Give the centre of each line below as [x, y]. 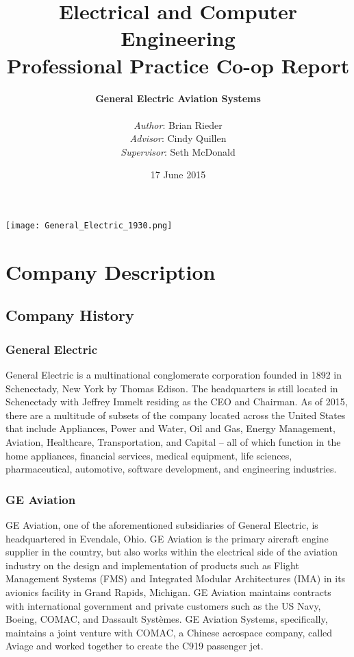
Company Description [111, 271]
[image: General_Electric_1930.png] [89, 226]
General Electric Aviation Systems [178, 98]
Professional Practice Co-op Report [178, 65]
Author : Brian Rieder [178, 124]
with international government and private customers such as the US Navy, [163, 605]
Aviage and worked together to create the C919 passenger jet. [135, 646]
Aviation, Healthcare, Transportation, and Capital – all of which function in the [173, 442]
